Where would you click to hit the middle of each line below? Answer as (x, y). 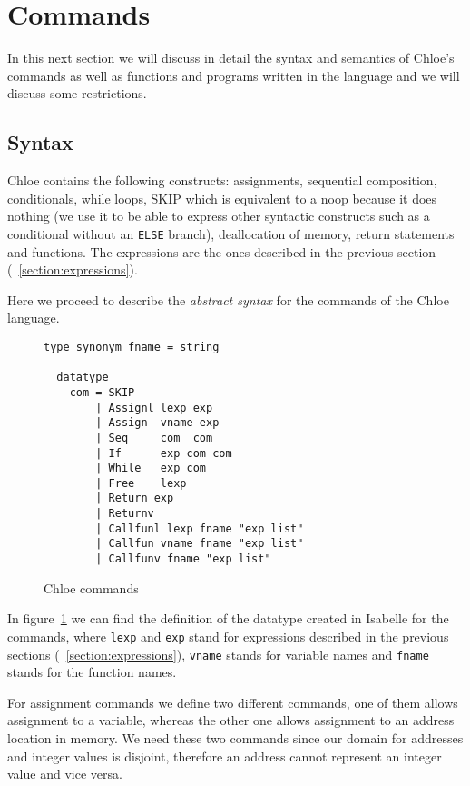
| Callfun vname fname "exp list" (200, 544)
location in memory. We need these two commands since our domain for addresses (235, 738)
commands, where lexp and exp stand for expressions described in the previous (228, 636)
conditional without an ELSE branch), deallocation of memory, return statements (231, 233)
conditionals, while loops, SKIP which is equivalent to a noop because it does (222, 198)
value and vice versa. (65, 774)
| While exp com (151, 468)
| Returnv (125, 514)
